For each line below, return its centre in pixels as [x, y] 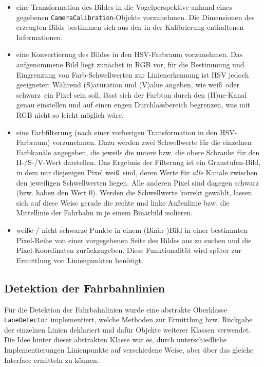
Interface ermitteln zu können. [52, 360]
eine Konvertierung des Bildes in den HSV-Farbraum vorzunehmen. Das [129, 54]
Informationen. [40, 37]
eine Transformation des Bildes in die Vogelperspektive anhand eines [124, 7]
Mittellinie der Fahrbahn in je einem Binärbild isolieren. [105, 213]
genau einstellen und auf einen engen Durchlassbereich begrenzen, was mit [133, 105]
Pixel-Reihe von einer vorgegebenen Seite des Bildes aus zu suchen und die [134, 240]
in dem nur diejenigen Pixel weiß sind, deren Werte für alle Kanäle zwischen [137, 172]
